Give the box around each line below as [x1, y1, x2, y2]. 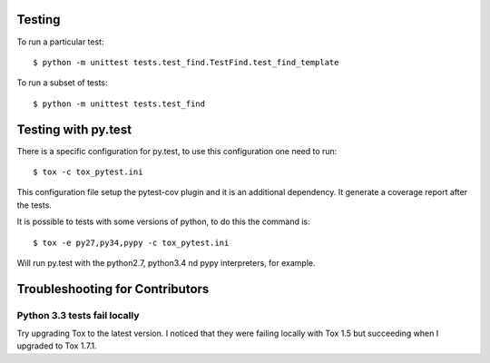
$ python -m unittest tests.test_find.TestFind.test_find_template [33, 57, 339, 67]
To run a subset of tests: [16, 77, 108, 88]
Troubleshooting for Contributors [16, 281, 210, 297]
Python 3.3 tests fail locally [16, 309, 140, 321]
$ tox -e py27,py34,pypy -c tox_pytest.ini [33, 237, 230, 248]
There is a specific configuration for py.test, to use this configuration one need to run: [16, 145, 338, 156]
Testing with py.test [16, 122, 132, 137]
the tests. [16, 200, 52, 211]
